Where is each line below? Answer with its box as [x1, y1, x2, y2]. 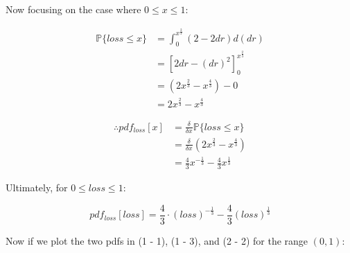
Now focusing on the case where [6, 2, 141, 16]
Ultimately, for [6, 180, 68, 195]
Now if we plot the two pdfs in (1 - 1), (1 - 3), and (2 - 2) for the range [6, 233, 308, 247]
